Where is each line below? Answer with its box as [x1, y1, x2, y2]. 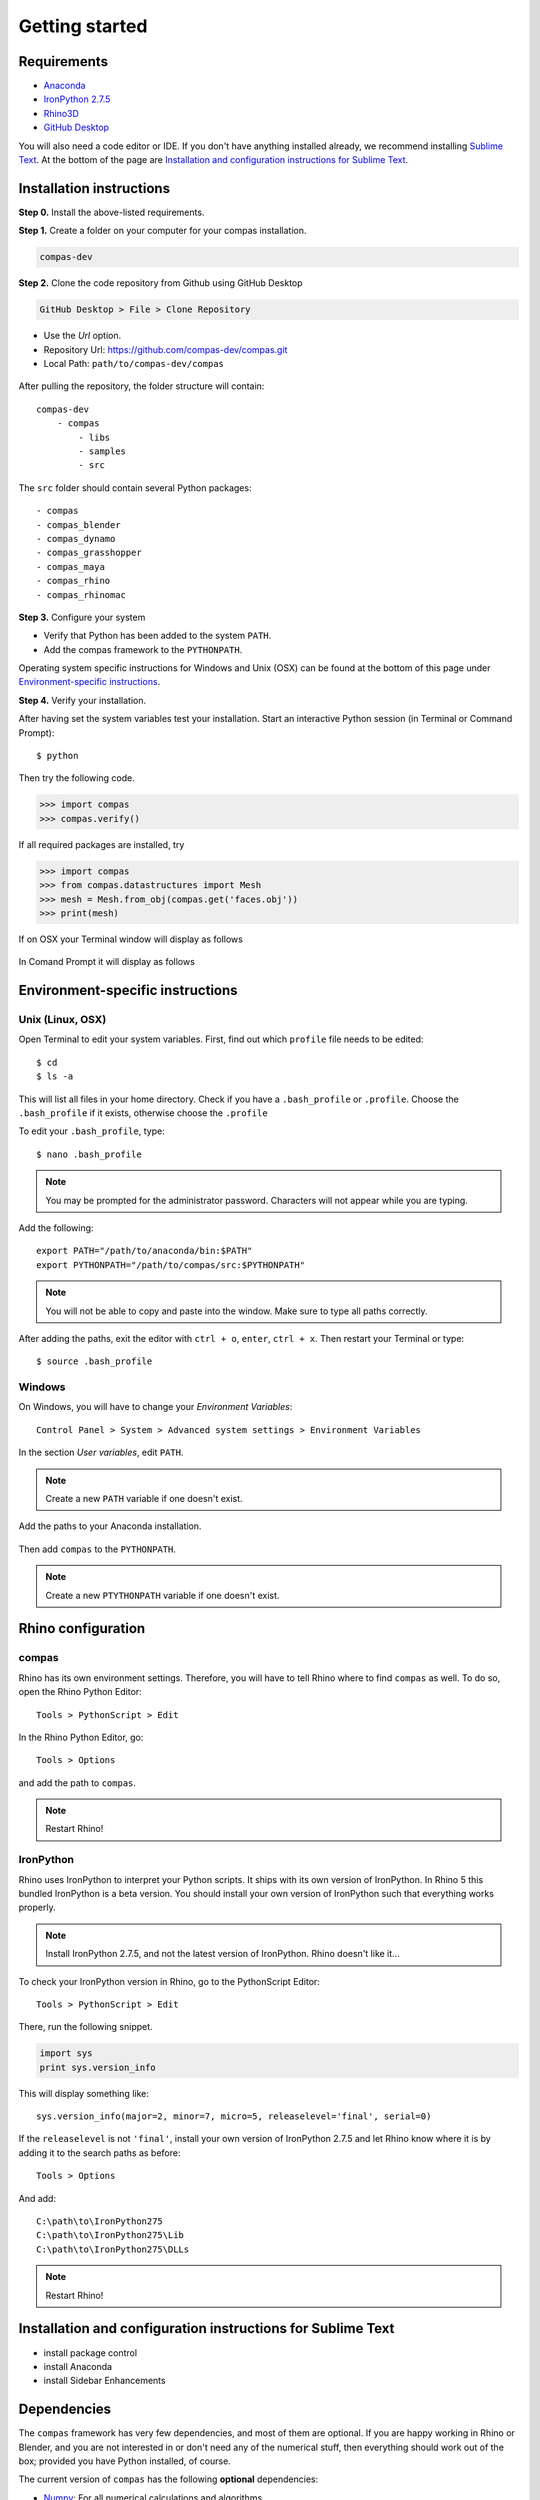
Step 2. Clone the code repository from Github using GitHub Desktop [18, 277, 304, 289]
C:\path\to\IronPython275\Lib [36, 2230, 185, 2241]
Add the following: [18, 1221, 94, 1234]
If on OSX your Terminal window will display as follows [18, 933, 244, 945]
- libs [78, 431, 111, 443]
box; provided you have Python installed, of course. [18, 2455, 232, 2467]
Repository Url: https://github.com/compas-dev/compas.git [43, 343, 288, 355]
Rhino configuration [18, 1620, 146, 1637]
